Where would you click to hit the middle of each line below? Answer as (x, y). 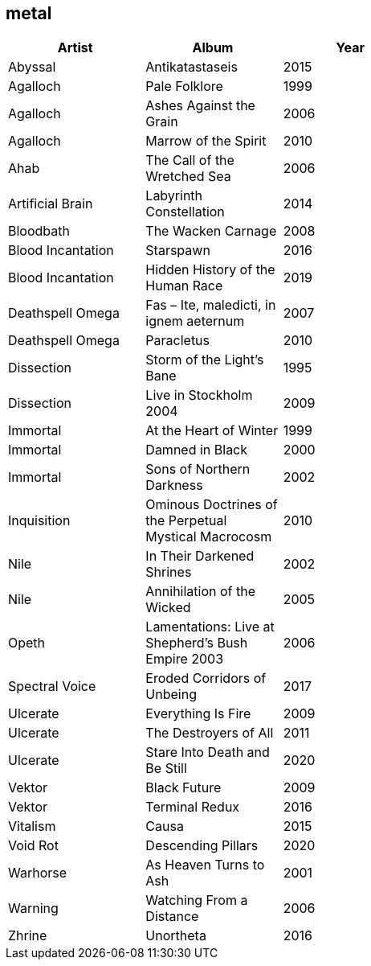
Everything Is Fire (198, 714)
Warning (33, 908)
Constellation (185, 212)
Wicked (168, 608)
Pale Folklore (184, 86)
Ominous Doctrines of (212, 505)
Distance (172, 917)
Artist (75, 48)
